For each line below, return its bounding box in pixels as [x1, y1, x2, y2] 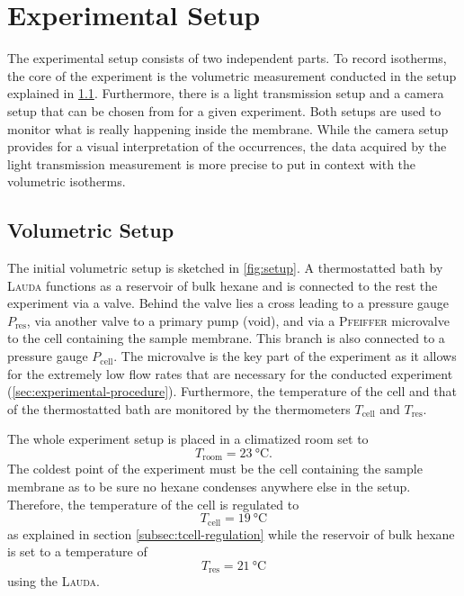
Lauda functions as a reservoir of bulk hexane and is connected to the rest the [7, 275, 438, 294]
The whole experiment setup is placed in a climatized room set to [7, 429, 369, 448]
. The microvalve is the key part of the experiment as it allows [113, 347, 457, 366]
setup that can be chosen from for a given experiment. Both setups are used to [7, 101, 442, 120]
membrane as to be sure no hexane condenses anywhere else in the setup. [7, 477, 411, 496]
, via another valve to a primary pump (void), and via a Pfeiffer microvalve [26, 311, 450, 330]
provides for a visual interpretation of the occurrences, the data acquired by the [7, 137, 447, 156]
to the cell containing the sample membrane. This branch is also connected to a [7, 329, 445, 348]
